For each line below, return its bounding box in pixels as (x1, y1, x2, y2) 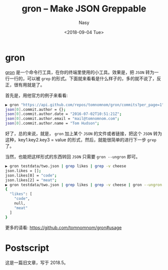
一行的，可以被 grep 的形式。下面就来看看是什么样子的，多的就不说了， (9, 75, 157, 81)
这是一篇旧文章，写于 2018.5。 (5, 259, 68, 265)
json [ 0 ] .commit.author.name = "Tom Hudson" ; (5, 121, 99, 126)
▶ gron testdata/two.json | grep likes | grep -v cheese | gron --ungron (5, 182, 162, 187)
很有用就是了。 (13, 81, 45, 87)
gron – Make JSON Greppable (21, 3, 146, 14)
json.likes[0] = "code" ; (5, 173, 57, 178)
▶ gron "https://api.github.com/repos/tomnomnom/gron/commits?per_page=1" (5, 102, 164, 107)
